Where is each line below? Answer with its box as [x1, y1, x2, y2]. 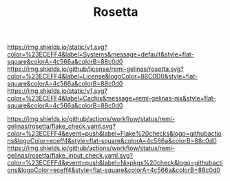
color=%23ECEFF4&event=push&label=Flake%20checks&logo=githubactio [7, 129, 222, 138]
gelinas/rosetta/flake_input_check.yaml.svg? [7, 151, 133, 160]
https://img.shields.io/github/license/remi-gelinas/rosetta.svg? [7, 65, 184, 73]
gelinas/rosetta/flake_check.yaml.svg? [7, 122, 116, 131]
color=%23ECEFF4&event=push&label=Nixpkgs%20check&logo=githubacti [7, 159, 223, 167]
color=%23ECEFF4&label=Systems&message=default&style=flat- [7, 50, 194, 58]
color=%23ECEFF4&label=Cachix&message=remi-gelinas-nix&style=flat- [7, 94, 216, 103]
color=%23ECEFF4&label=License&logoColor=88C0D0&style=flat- [7, 72, 198, 81]
